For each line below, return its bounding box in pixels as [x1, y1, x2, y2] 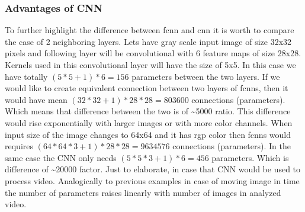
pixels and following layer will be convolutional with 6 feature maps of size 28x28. [5, 47, 301, 59]
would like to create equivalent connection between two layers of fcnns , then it [5, 82, 288, 94]
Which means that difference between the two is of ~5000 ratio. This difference [5, 105, 291, 117]
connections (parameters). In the [172, 140, 291, 152]
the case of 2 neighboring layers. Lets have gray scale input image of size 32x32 [5, 35, 292, 47]
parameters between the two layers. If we [131, 70, 280, 82]
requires [5, 140, 33, 152]
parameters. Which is [211, 151, 289, 163]
